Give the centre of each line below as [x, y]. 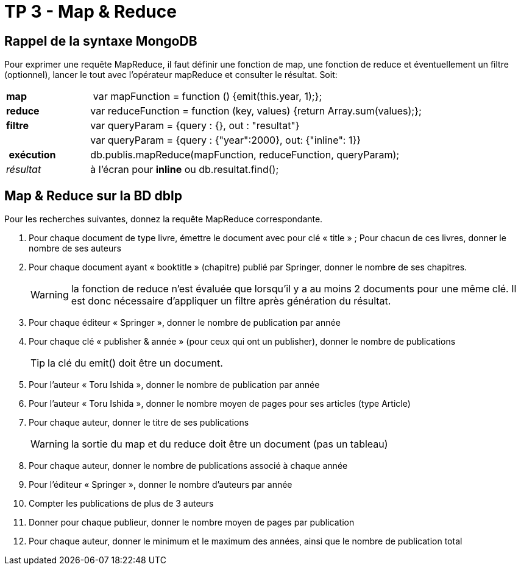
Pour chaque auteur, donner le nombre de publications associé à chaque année [188, 466]
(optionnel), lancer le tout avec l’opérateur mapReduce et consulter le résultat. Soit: [171, 75]
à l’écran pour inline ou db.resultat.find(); [185, 170]
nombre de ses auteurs [75, 248]
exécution [32, 155]
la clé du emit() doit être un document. [135, 363]
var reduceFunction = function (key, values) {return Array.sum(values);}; [256, 111]
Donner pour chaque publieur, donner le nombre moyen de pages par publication [192, 522]
